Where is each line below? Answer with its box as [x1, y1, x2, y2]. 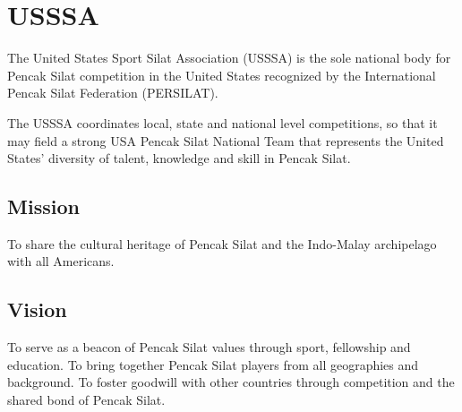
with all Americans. [7, 252, 115, 270]
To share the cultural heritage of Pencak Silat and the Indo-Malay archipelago [7, 234, 437, 253]
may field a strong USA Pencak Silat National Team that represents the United [7, 131, 444, 150]
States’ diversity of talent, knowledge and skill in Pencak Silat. [7, 149, 351, 167]
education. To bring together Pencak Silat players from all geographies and [7, 355, 419, 373]
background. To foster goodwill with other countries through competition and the [7, 373, 455, 391]
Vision [7, 296, 67, 323]
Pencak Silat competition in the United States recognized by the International [7, 65, 436, 84]
